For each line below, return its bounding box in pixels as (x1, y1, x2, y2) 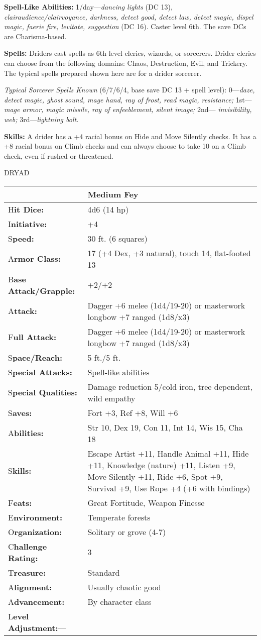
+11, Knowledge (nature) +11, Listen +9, (87, 459, 235, 471)
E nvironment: (8, 511, 63, 523)
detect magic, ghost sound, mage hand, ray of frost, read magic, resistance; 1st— (4, 94, 252, 104)
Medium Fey (87, 188, 139, 200)
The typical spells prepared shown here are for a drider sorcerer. (4, 67, 202, 78)
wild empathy (87, 392, 136, 404)
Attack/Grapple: (8, 284, 75, 296)
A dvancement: (8, 595, 65, 607)
